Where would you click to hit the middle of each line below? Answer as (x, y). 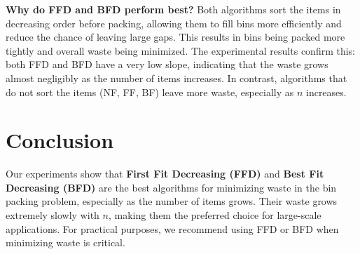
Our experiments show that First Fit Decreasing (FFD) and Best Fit (165, 174)
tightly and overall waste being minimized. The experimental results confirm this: (181, 50)
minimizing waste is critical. (65, 242)
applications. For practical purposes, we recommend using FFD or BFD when (172, 228)
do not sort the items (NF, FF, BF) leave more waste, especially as (150, 92)
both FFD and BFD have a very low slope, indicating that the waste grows (167, 64)
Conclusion (60, 140)
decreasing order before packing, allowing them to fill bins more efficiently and (174, 23)
